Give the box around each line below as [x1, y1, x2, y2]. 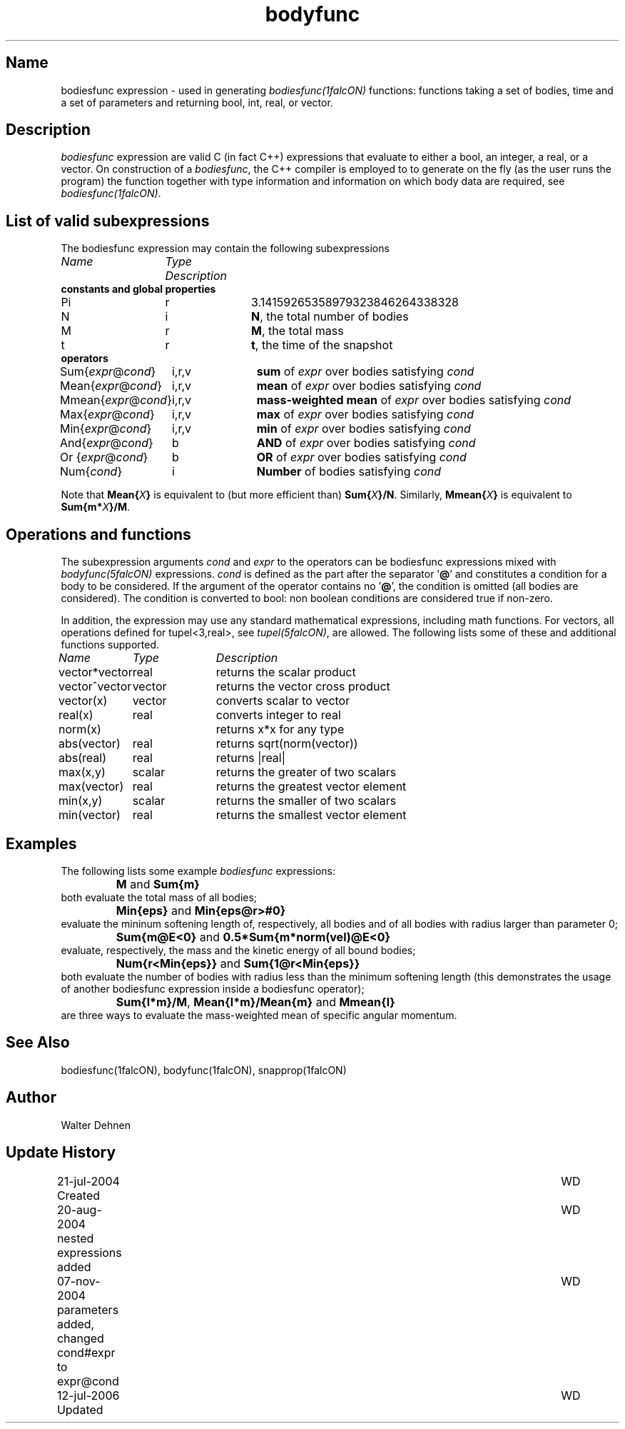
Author [6, 1088, 56, 1107]
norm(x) [58, 722, 101, 737]
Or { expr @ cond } [60, 450, 148, 465]
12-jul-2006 [56, 1388, 120, 1403]
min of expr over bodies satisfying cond [256, 421, 471, 436]
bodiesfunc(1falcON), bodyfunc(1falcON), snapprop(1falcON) [61, 1063, 347, 1076]
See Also [6, 1033, 70, 1052]
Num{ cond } [60, 464, 123, 479]
